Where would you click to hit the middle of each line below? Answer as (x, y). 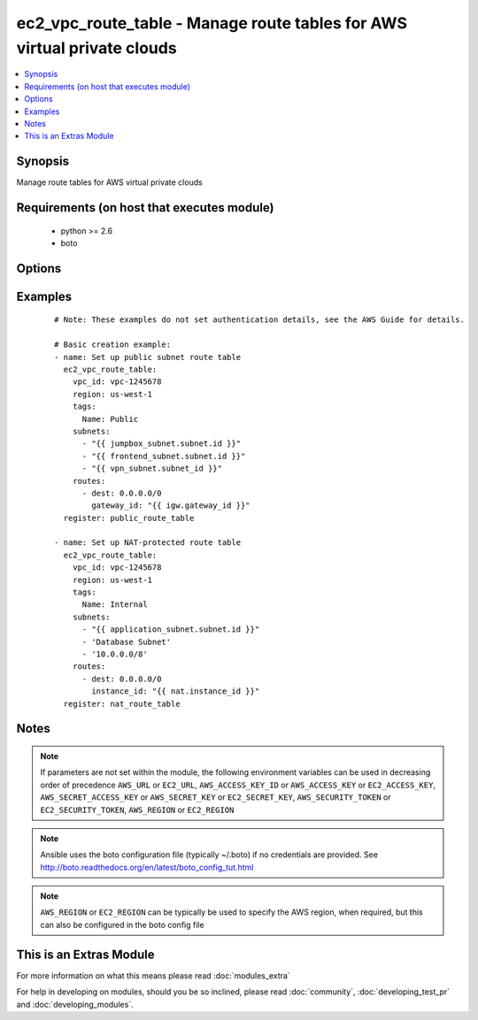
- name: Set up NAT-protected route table (148, 543)
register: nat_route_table (122, 704)
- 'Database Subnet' (127, 642)
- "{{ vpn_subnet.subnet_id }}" (152, 468)
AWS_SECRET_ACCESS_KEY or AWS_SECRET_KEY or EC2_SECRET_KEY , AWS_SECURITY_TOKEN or (216, 797)
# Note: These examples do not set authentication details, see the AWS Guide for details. (259, 320)
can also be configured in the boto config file (122, 924)
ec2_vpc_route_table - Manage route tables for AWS (212, 23)
